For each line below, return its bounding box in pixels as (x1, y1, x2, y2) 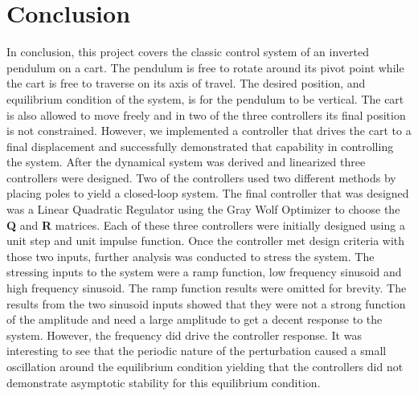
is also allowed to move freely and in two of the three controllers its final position (6, 106, 406, 123)
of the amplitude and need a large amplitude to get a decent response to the (6, 311, 383, 328)
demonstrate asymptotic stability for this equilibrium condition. (6, 374, 321, 390)
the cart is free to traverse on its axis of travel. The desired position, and (6, 75, 366, 92)
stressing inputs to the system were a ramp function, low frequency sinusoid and (6, 263, 402, 280)
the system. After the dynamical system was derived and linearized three (6, 153, 366, 170)
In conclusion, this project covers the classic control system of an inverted (6, 43, 369, 60)
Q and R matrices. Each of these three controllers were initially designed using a (6, 216, 405, 233)
